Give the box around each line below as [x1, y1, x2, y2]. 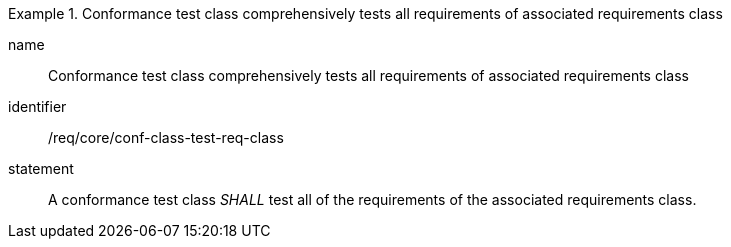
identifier [8, 98, 67, 115]
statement [8, 160, 74, 177]
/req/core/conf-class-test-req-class [48, 129, 284, 146]
